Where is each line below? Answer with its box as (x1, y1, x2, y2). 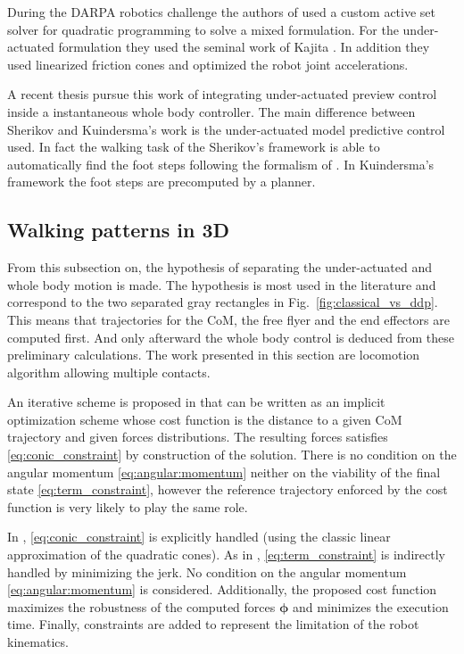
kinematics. (7, 633, 69, 651)
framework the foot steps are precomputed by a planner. (7, 172, 316, 191)
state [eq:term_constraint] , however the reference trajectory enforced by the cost (7, 480, 448, 499)
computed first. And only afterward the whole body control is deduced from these (7, 327, 454, 346)
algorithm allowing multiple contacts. (7, 362, 211, 381)
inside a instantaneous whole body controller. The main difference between (7, 102, 416, 120)
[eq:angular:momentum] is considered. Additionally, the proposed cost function (7, 580, 437, 599)
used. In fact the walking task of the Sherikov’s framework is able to (7, 137, 380, 156)
